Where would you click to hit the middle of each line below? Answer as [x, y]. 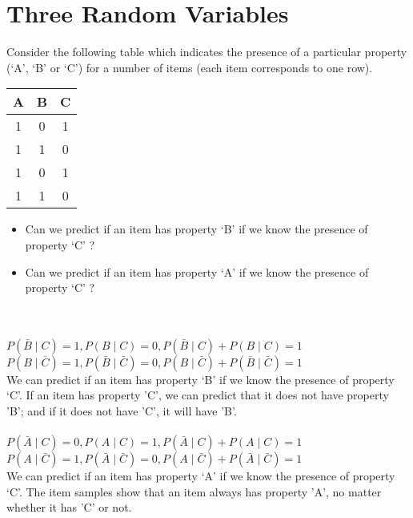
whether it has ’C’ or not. [69, 507]
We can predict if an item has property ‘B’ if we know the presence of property [200, 379]
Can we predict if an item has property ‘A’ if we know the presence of [197, 271]
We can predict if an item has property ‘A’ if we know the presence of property [201, 476]
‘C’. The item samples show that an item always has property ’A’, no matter [194, 491]
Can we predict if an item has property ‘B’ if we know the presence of [196, 229]
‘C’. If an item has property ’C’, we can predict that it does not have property [198, 395]
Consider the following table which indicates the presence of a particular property [207, 52]
